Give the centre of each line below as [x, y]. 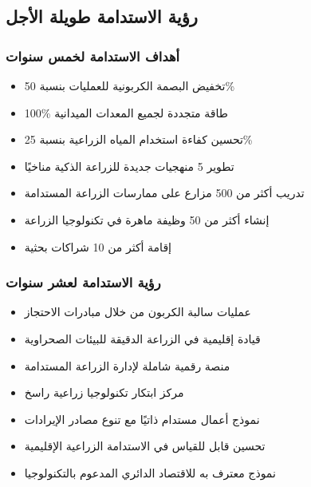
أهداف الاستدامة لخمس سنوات [93, 55]
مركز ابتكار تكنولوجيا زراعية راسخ [104, 392]
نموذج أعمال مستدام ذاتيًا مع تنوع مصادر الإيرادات [142, 419]
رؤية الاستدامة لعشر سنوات [83, 282]
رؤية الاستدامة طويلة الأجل [102, 16]
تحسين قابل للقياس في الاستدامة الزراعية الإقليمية [145, 446]
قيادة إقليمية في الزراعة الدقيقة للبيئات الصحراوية [142, 338]
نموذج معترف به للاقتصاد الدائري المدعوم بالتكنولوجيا [150, 472]
